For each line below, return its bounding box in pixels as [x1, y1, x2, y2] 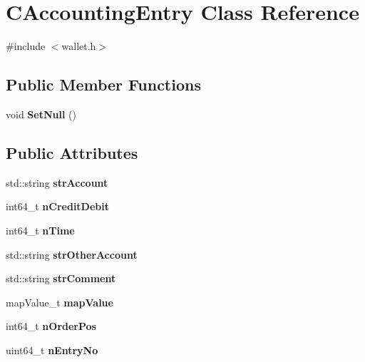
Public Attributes [6, 141, 138, 163]
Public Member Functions [6, 73, 201, 95]
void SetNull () [6, 106, 76, 121]
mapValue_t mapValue [6, 294, 113, 309]
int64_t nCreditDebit [6, 199, 110, 214]
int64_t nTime [6, 222, 75, 237]
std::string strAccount [6, 175, 108, 190]
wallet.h [61, 38, 96, 53]
